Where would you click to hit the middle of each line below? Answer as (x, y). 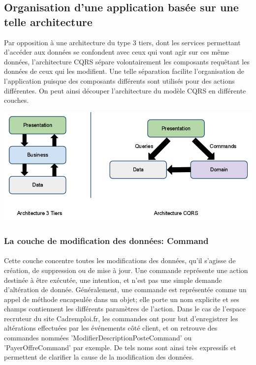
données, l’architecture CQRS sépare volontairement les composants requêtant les (127, 61)
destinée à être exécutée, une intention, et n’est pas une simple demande (113, 280)
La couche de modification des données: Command (106, 240)
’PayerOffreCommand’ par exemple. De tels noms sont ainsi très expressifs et (120, 347)
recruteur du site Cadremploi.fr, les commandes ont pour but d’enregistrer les (121, 318)
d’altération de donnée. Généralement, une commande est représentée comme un (125, 289)
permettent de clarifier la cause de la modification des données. (99, 357)
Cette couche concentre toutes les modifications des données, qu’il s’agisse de (120, 260)
